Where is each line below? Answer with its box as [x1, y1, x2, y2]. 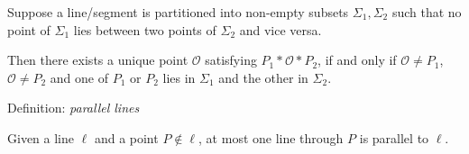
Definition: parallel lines [7, 98, 140, 117]
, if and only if [317, 50, 397, 69]
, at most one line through [198, 128, 344, 147]
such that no [391, 3, 462, 21]
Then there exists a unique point [7, 50, 189, 69]
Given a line [7, 128, 74, 147]
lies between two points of [73, 20, 216, 39]
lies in [162, 68, 196, 86]
